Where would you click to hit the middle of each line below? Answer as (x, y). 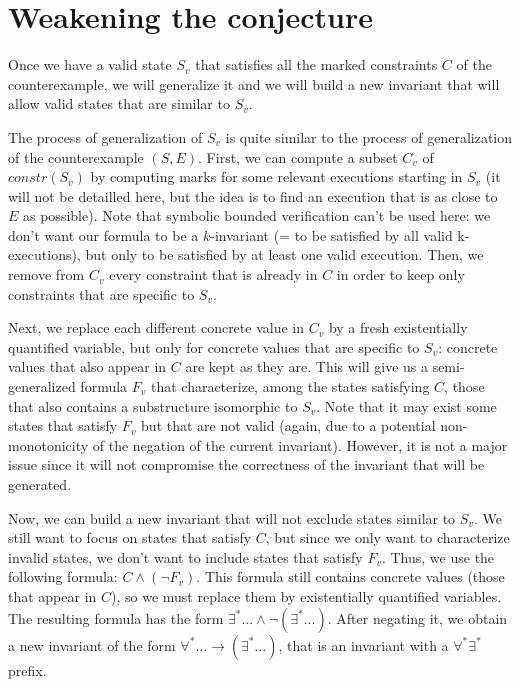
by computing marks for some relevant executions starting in (276, 176)
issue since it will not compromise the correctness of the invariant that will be (246, 464)
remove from (46, 274)
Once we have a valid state (90, 64)
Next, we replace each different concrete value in (156, 327)
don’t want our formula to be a (103, 234)
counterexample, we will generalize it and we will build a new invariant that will (254, 83)
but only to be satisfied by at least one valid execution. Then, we (284, 254)
